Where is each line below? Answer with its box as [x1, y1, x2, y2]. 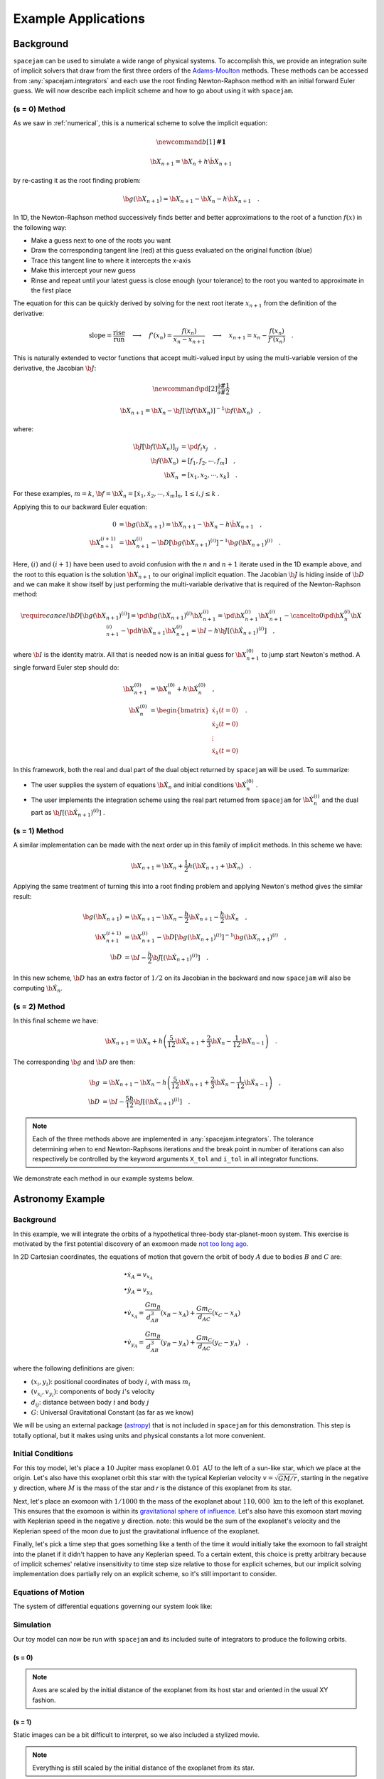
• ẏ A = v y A [123, 1285, 153, 1297]
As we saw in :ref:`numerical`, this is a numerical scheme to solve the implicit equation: [13, 119, 268, 127]
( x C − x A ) [212, 1309, 241, 1319]
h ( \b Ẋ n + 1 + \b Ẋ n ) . [188, 862, 252, 871]
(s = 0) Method [13, 104, 65, 114]
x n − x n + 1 [173, 335, 206, 345]
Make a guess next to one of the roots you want [31, 236, 171, 245]
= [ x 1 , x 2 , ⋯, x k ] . [181, 470, 238, 480]
